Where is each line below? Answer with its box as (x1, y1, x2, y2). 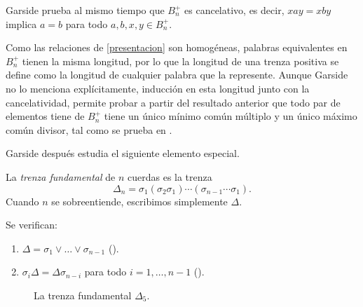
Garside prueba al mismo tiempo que (6, 3, 165, 17)
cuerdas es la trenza (128, 169, 212, 184)
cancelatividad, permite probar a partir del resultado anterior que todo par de (6, 95, 341, 109)
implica (6, 16, 37, 31)
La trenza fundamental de (6, 169, 116, 184)
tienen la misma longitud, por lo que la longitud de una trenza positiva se (22, 53, 339, 68)
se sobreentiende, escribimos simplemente (51, 193, 228, 208)
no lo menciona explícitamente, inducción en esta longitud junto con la (6, 81, 310, 95)
